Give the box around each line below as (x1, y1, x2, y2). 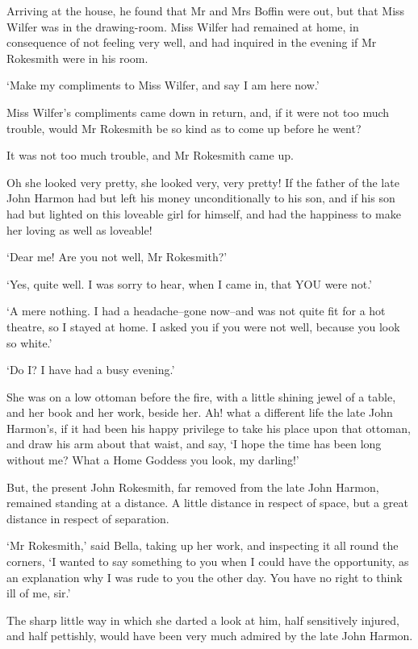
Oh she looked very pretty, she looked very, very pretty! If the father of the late (6, 173, 399, 190)
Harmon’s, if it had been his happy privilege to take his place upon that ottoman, (6, 419, 411, 436)
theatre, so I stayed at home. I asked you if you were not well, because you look (6, 318, 400, 335)
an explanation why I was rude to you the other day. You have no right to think (6, 568, 403, 585)
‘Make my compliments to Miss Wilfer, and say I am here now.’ (6, 77, 320, 94)
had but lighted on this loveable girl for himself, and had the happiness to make (6, 205, 401, 222)
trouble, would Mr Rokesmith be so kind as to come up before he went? (6, 119, 362, 136)
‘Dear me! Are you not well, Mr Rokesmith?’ (6, 248, 228, 265)
